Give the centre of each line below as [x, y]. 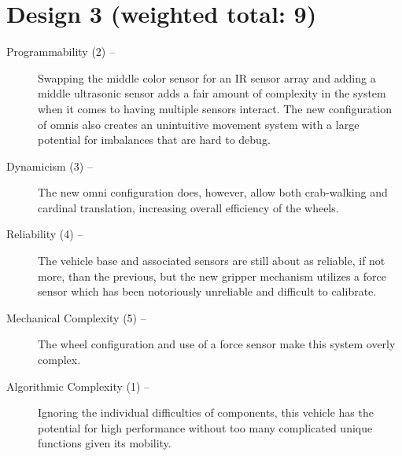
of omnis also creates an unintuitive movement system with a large [199, 124]
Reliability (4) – [45, 234]
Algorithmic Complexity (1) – [78, 386]
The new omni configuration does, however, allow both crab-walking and [213, 192]
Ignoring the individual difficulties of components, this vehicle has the [206, 412]
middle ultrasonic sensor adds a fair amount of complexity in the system [212, 93]
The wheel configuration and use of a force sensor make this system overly [217, 344]
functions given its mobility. [105, 443]
